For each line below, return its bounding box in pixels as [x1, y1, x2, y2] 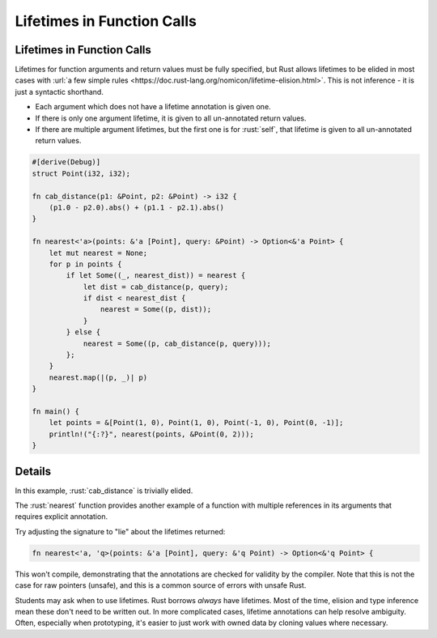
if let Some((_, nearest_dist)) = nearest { [66, 271, 246, 280]
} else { [66, 328, 101, 337]
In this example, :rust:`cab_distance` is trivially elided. [15, 486, 193, 496]
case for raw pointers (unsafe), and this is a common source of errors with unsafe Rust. [15, 581, 307, 590]
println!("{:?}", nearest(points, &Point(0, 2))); [49, 429, 254, 439]
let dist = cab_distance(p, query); [83, 282, 229, 291]
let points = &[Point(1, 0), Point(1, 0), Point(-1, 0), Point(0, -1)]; [49, 418, 344, 427]
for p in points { [49, 259, 122, 269]
